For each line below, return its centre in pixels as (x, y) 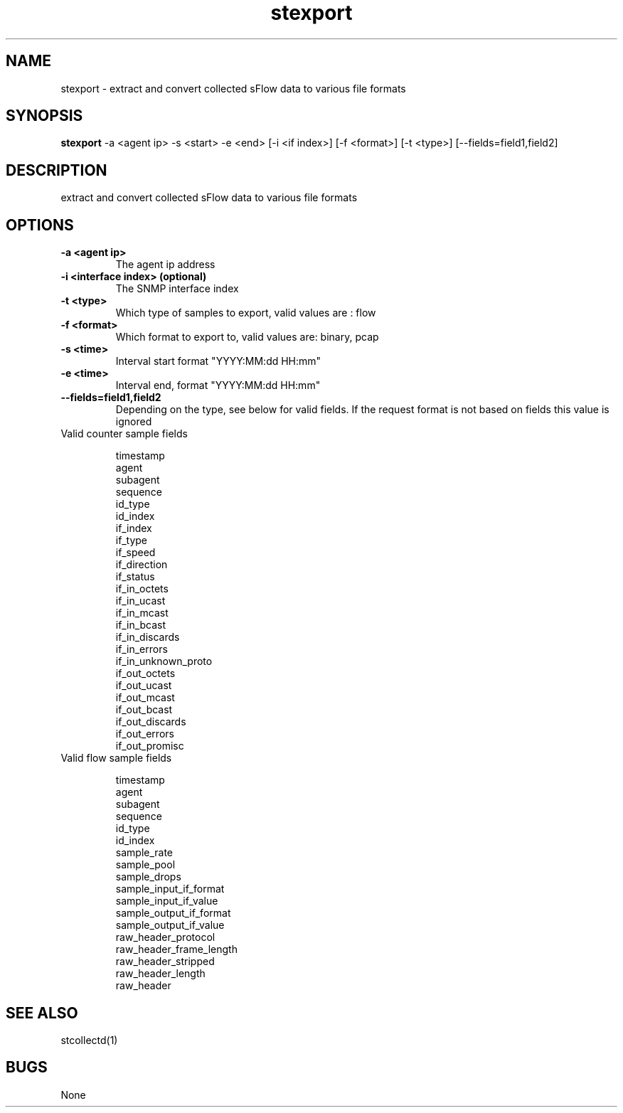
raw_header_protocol (165, 937)
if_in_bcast (141, 625)
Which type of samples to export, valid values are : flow (246, 313)
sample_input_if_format (170, 889)
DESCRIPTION (57, 170)
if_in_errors (142, 649)
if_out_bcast (144, 710)
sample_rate (144, 853)
